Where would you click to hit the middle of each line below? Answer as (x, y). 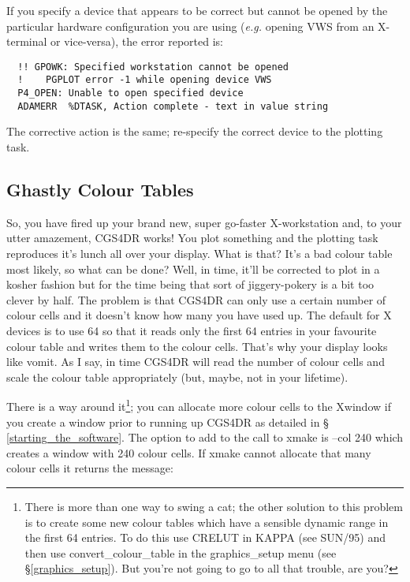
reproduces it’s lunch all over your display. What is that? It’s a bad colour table (199, 253)
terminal (27, 41)
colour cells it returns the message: (90, 468)
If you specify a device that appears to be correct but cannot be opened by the (197, 10)
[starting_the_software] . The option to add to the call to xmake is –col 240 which (205, 437)
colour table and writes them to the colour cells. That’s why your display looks (197, 346)
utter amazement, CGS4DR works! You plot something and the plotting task (192, 238)
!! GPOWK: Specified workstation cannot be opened (153, 67)
